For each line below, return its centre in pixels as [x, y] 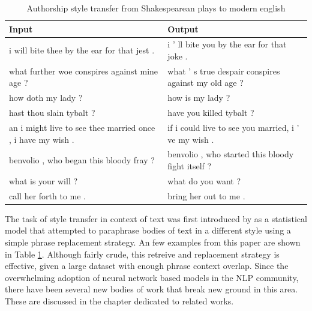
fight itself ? [190, 166]
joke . [178, 56]
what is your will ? [43, 180]
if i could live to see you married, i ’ [233, 127]
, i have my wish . [42, 139]
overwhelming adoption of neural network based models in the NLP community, [152, 277]
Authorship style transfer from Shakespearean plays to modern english [156, 8]
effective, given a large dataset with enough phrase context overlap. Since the [147, 266]
